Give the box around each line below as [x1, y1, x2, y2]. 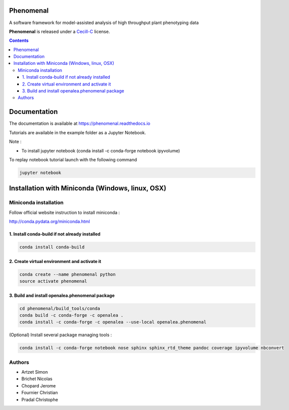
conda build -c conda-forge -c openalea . [19, 312, 124, 318]
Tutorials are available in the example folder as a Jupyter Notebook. [9, 129, 146, 135]
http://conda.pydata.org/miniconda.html [9, 219, 91, 225]
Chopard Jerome [21, 382, 56, 388]
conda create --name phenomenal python [19, 271, 116, 277]
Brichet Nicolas [21, 376, 53, 382]
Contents [9, 37, 29, 44]
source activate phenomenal [19, 278, 87, 284]
